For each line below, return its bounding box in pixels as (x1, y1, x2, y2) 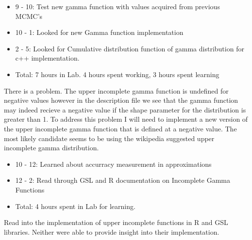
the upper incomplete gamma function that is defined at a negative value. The (4, 123, 237, 133)
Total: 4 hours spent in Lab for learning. (15, 201, 135, 211)
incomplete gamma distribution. (4, 143, 99, 153)
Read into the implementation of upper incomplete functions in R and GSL (4, 217, 228, 227)
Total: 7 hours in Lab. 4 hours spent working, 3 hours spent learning (15, 69, 219, 79)
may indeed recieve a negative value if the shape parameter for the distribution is (4, 104, 246, 114)
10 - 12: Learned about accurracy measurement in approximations (15, 159, 212, 169)
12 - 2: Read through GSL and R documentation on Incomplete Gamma (15, 175, 230, 185)
